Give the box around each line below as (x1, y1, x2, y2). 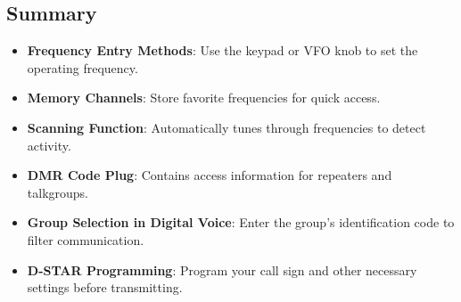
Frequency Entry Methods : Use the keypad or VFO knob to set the (27, 41, 418, 60)
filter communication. (27, 230, 144, 249)
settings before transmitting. (27, 278, 183, 297)
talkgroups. (27, 183, 88, 201)
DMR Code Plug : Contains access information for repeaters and (27, 166, 392, 184)
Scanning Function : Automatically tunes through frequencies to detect (27, 118, 426, 136)
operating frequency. (27, 58, 138, 77)
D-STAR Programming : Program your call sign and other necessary (27, 260, 417, 279)
